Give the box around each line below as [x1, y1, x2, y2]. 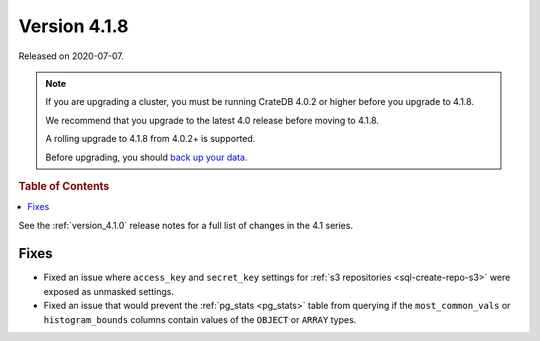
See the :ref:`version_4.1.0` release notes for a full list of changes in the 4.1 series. [18, 219, 354, 231]
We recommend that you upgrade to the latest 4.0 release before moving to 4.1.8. [45, 114, 380, 126]
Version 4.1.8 [18, 15, 129, 37]
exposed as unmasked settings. [43, 285, 175, 297]
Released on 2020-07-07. [18, 50, 125, 62]
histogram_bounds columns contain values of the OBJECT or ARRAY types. [43, 313, 357, 325]
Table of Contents [18, 179, 110, 193]
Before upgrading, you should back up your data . [45, 151, 248, 163]
